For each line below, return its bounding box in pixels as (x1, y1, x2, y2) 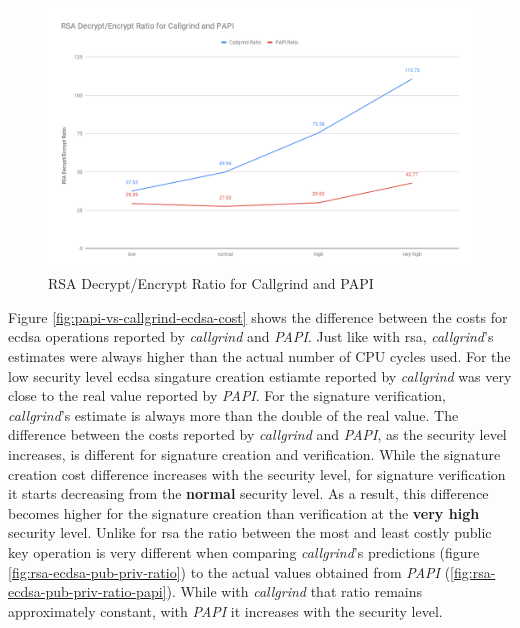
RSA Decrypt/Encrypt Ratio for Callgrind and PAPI (48, 273, 374, 294)
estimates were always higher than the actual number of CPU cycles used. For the (8, 346, 511, 367)
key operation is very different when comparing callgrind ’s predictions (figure (8, 542, 480, 562)
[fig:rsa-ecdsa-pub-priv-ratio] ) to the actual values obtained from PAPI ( (8, 561, 451, 582)
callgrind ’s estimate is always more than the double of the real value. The (8, 404, 459, 425)
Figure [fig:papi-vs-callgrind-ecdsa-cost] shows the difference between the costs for (8, 306, 508, 327)
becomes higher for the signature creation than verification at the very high (8, 502, 480, 523)
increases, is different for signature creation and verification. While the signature (8, 444, 501, 465)
